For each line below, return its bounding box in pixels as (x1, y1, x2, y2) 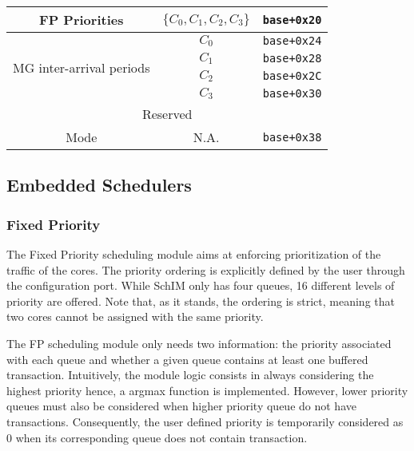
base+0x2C (262, 69, 322, 82)
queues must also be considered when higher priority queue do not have (6, 398, 356, 414)
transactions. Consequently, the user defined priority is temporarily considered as (6, 413, 404, 429)
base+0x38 (262, 130, 322, 144)
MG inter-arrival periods (13, 57, 150, 77)
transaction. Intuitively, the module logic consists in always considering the (6, 366, 374, 383)
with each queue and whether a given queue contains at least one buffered (6, 350, 368, 367)
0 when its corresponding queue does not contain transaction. (6, 429, 308, 445)
